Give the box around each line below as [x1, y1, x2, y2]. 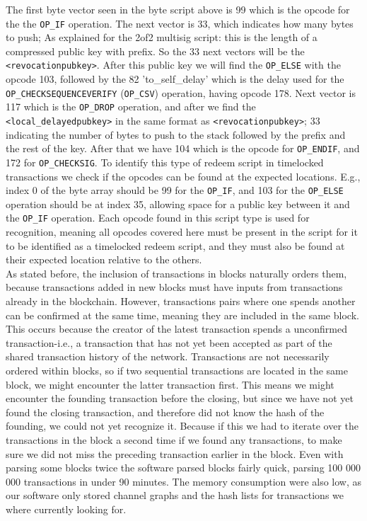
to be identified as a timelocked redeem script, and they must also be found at [6, 238, 345, 253]
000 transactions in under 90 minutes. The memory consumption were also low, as [6, 474, 362, 488]
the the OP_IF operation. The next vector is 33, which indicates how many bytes [6, 16, 354, 30]
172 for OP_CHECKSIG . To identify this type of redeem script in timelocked [6, 154, 324, 169]
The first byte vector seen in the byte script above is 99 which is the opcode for [6, 2, 350, 16]
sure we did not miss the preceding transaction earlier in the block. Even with [6, 446, 344, 461]
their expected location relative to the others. [6, 252, 202, 267]
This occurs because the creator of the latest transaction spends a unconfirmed [6, 321, 347, 336]
